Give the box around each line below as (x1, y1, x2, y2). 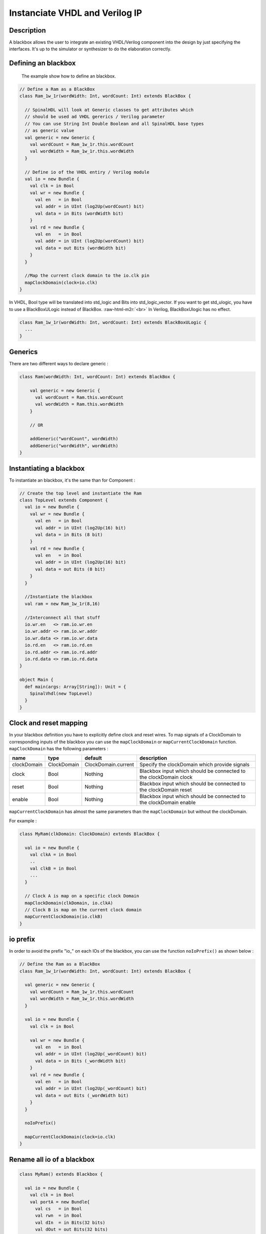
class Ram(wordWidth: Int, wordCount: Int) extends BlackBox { (19, 374, 176, 380)
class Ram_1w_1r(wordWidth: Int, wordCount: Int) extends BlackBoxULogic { (19, 319, 207, 325)
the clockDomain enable (139, 799, 196, 806)
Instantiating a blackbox (9, 464, 85, 472)
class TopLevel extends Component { (19, 497, 108, 503)
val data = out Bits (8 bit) (35, 566, 105, 572)
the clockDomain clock (139, 774, 193, 781)
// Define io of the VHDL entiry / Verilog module (25, 169, 150, 175)
